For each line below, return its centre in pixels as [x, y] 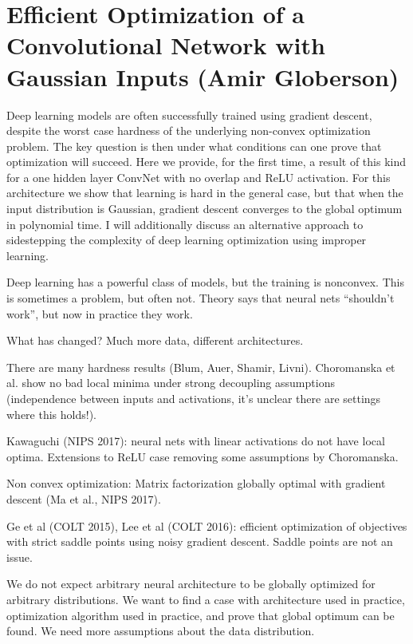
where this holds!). [51, 414]
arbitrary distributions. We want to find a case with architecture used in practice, [206, 599]
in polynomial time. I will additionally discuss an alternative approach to [185, 224]
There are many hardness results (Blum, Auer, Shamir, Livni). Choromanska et [201, 367]
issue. [20, 557]
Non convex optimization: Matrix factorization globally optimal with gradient [196, 483]
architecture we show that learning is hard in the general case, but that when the [205, 193]
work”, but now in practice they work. [100, 313]
